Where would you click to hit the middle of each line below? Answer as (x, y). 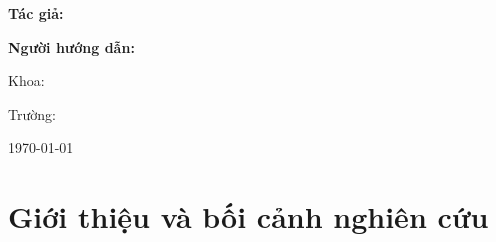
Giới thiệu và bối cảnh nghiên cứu (248, 216)
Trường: (32, 113)
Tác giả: (36, 13)
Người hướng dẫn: (71, 46)
